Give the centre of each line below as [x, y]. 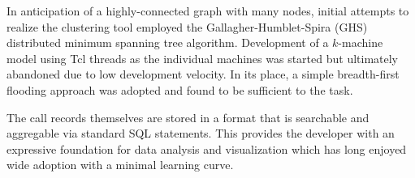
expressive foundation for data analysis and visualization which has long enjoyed [207, 148]
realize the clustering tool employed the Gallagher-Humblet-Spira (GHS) [187, 26]
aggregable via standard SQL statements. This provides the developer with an [201, 133]
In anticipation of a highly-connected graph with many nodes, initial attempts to [208, 11]
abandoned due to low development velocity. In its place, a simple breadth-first [203, 74]
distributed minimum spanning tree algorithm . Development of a [168, 42]
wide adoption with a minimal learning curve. [120, 165]
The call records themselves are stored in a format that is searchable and [188, 117]
